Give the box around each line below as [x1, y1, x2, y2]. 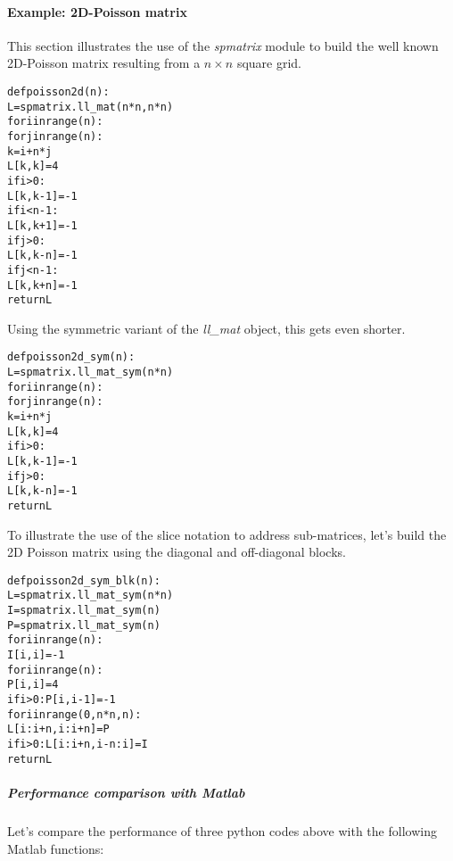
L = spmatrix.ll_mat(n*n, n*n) [7, 100, 174, 113]
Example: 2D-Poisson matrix [7, 2, 187, 21]
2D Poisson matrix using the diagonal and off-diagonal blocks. [7, 542, 346, 561]
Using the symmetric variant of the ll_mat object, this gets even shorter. [7, 319, 406, 337]
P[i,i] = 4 [7, 678, 59, 691]
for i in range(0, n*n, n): [7, 708, 142, 721]
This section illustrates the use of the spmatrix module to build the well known [7, 36, 439, 54]
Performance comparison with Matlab [7, 782, 245, 801]
